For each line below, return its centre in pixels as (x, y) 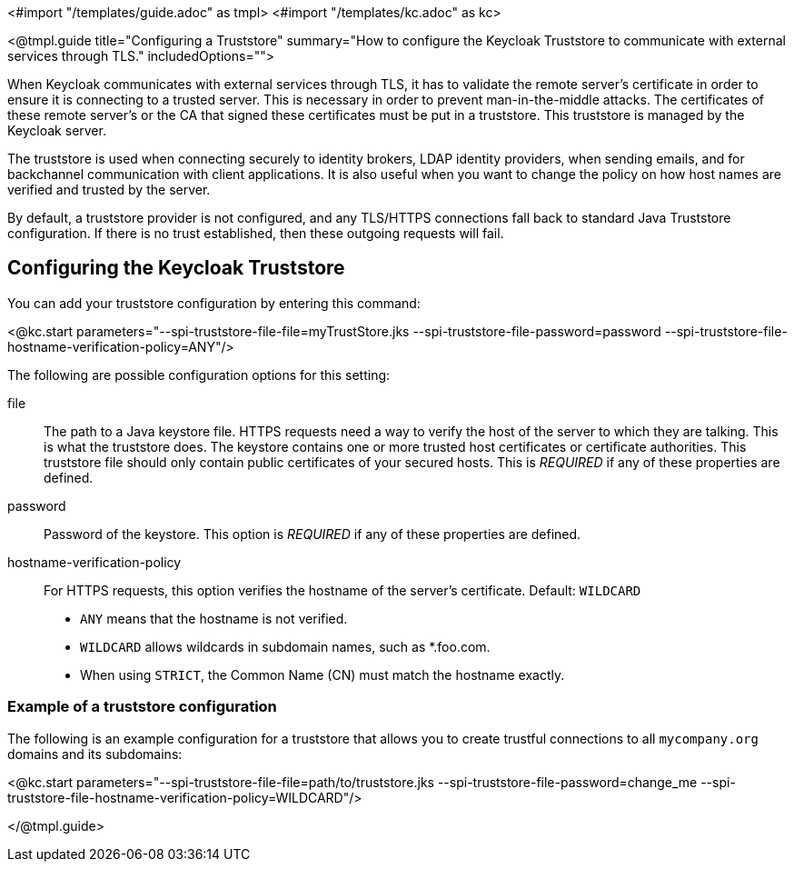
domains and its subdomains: (95, 754)
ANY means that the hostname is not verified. (214, 618)
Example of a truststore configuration (142, 707)
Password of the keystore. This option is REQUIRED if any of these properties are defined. (313, 534)
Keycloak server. (57, 130)
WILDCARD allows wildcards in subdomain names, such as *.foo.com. (285, 646)
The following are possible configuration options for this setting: (199, 375)
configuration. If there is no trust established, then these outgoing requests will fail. (256, 233)
